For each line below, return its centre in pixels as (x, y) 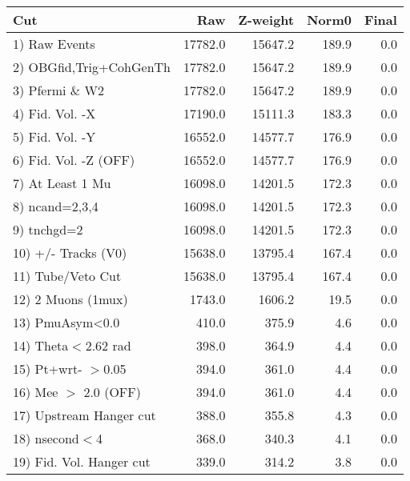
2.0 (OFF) (112, 392)
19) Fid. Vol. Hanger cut (82, 461)
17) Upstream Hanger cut (84, 415)
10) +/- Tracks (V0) (70, 253)
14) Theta (41, 345)
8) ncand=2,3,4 (56, 206)
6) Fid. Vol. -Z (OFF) (74, 160)
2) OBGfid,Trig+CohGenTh (92, 67)
